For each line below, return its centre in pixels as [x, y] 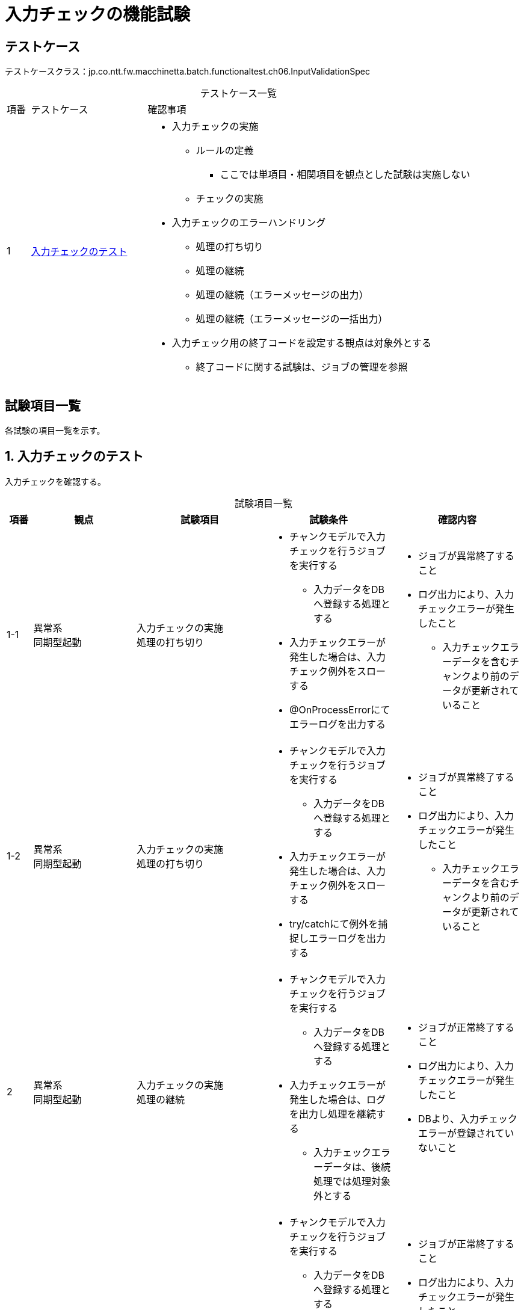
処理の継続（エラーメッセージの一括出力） [292, 319]
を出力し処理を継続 [332, 1114]
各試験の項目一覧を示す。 [55, 431]
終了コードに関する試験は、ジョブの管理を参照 [302, 367]
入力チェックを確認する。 [55, 481]
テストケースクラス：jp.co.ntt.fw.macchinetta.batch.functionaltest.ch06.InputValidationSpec [187, 72]
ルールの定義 [225, 151]
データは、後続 [356, 1167]
